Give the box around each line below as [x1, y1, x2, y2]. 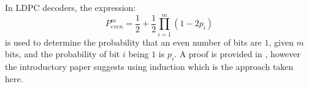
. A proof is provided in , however [174, 47, 301, 60]
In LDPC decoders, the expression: [5, 1, 136, 13]
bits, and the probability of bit [5, 47, 120, 60]
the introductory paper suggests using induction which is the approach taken [5, 60, 294, 73]
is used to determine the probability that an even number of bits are [5, 35, 262, 48]
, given [269, 35, 294, 48]
